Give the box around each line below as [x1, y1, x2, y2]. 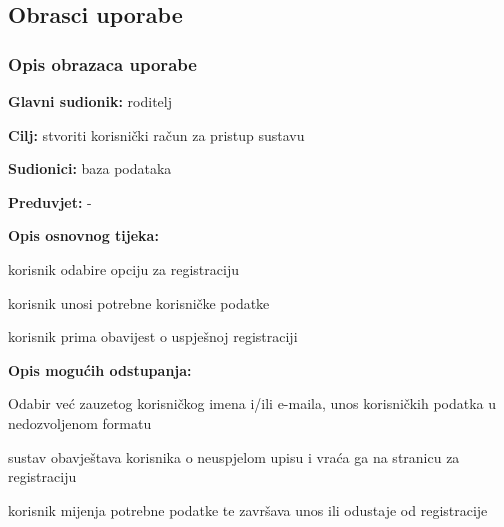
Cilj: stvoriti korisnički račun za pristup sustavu [8, 124, 305, 145]
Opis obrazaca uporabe [8, 51, 197, 76]
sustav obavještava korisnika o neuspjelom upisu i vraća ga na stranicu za [8, 446, 460, 467]
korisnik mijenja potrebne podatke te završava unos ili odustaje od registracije [8, 499, 488, 520]
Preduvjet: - [8, 191, 92, 212]
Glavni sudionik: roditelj [8, 91, 172, 111]
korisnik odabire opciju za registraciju [8, 258, 239, 279]
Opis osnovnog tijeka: [8, 225, 159, 246]
